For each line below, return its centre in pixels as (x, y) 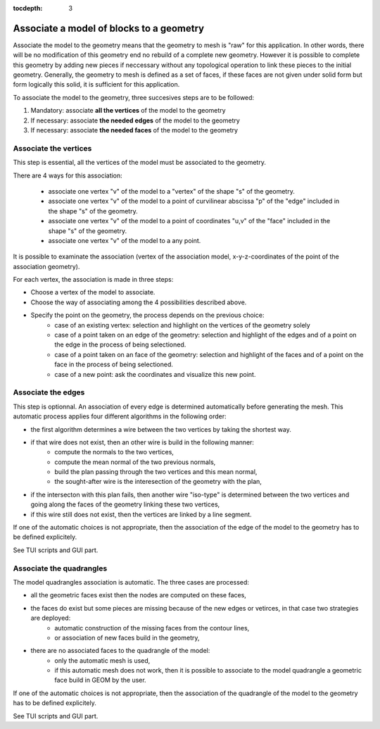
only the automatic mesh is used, (102, 660)
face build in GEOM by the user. (101, 680)
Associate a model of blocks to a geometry (109, 28)
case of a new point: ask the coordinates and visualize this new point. (155, 374)
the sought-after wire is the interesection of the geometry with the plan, (158, 482)
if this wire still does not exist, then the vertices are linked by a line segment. (141, 514)
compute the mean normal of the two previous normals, (135, 462)
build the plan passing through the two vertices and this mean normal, (156, 472)
